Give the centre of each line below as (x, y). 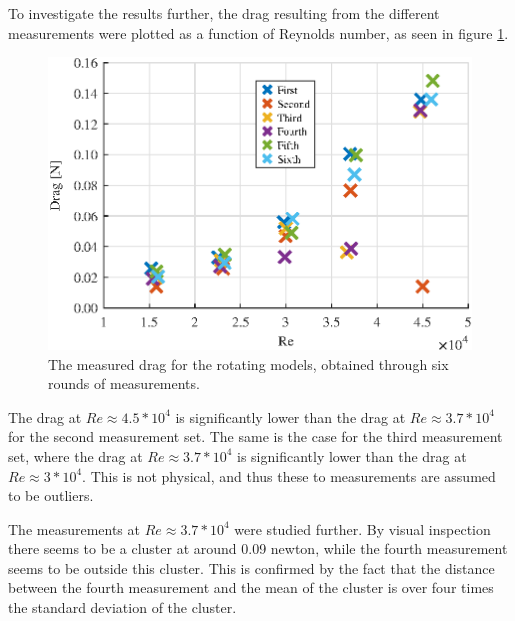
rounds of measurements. (124, 383)
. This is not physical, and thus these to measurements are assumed (289, 475)
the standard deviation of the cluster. (122, 607)
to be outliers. (51, 495)
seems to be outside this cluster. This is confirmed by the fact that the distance (251, 567)
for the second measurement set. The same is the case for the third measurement (255, 436)
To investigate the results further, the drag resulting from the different (224, 13)
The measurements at (74, 528)
